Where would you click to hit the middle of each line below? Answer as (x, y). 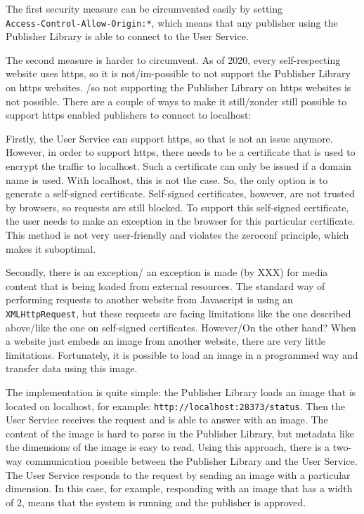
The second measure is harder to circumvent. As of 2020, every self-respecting (173, 59)
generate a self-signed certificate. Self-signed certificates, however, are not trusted (180, 193)
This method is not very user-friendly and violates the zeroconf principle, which (177, 234)
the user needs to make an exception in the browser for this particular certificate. (181, 221)
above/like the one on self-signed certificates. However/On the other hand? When (181, 327)
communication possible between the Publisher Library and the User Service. (191, 461)
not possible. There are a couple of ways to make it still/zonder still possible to (176, 101)
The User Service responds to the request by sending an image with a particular (178, 474)
